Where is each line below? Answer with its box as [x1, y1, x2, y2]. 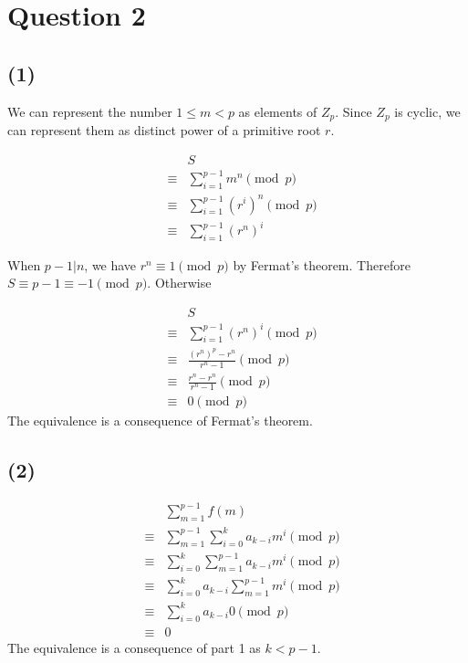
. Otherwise [147, 273, 212, 292]
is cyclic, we [394, 101, 461, 121]
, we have [84, 255, 137, 274]
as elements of [238, 101, 317, 121]
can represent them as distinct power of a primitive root [7, 121, 321, 140]
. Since [335, 101, 372, 121]
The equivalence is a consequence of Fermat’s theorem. [7, 411, 313, 430]
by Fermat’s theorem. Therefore [233, 255, 411, 274]
